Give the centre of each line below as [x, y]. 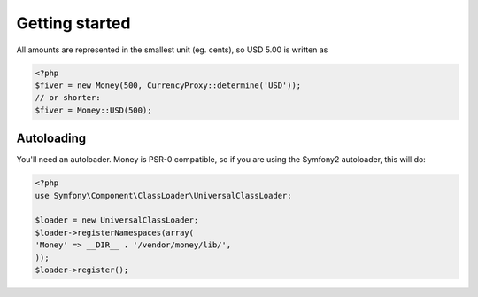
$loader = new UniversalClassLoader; [117, 220]
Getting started [73, 23]
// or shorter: [68, 98]
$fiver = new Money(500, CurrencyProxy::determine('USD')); [168, 85]
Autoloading [51, 139]
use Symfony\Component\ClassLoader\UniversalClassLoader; [163, 195]
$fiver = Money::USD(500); [93, 110]
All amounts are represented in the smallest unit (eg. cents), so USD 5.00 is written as [172, 50]
